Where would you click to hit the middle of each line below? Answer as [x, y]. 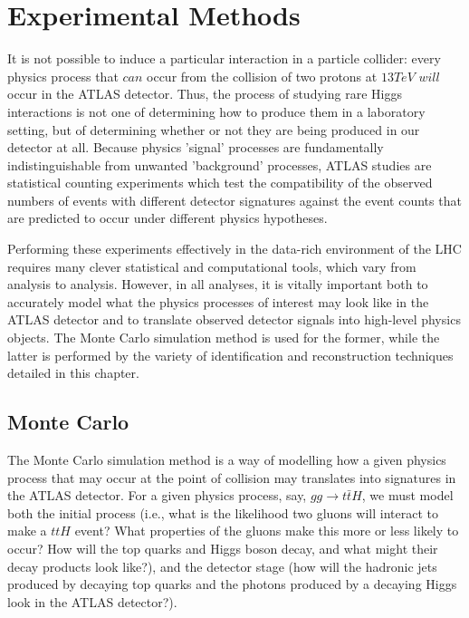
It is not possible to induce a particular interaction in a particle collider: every [224, 58]
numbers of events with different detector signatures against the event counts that [234, 200]
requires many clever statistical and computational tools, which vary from [212, 266]
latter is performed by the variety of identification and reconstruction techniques [230, 355]
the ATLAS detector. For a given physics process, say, [157, 495]
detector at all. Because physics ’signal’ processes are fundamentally [196, 147]
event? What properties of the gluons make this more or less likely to [267, 531]
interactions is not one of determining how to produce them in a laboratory [216, 111]
